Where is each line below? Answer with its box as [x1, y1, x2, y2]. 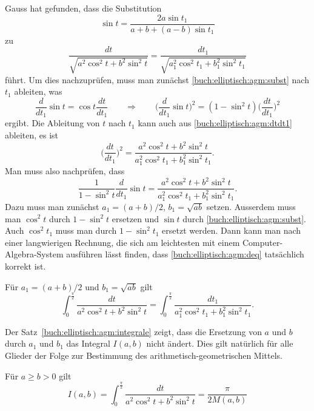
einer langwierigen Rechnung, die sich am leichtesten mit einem [5, 236, 240, 248]
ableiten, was [14, 85, 62, 98]
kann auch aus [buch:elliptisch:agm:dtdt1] [138, 117, 293, 129]
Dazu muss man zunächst [5, 200, 99, 212]
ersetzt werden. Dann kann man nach [162, 224, 301, 237]
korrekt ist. [5, 259, 46, 272]
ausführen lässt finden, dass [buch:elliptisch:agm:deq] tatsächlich [66, 248, 304, 260]
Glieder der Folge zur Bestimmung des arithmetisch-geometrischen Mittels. [5, 349, 282, 362]
